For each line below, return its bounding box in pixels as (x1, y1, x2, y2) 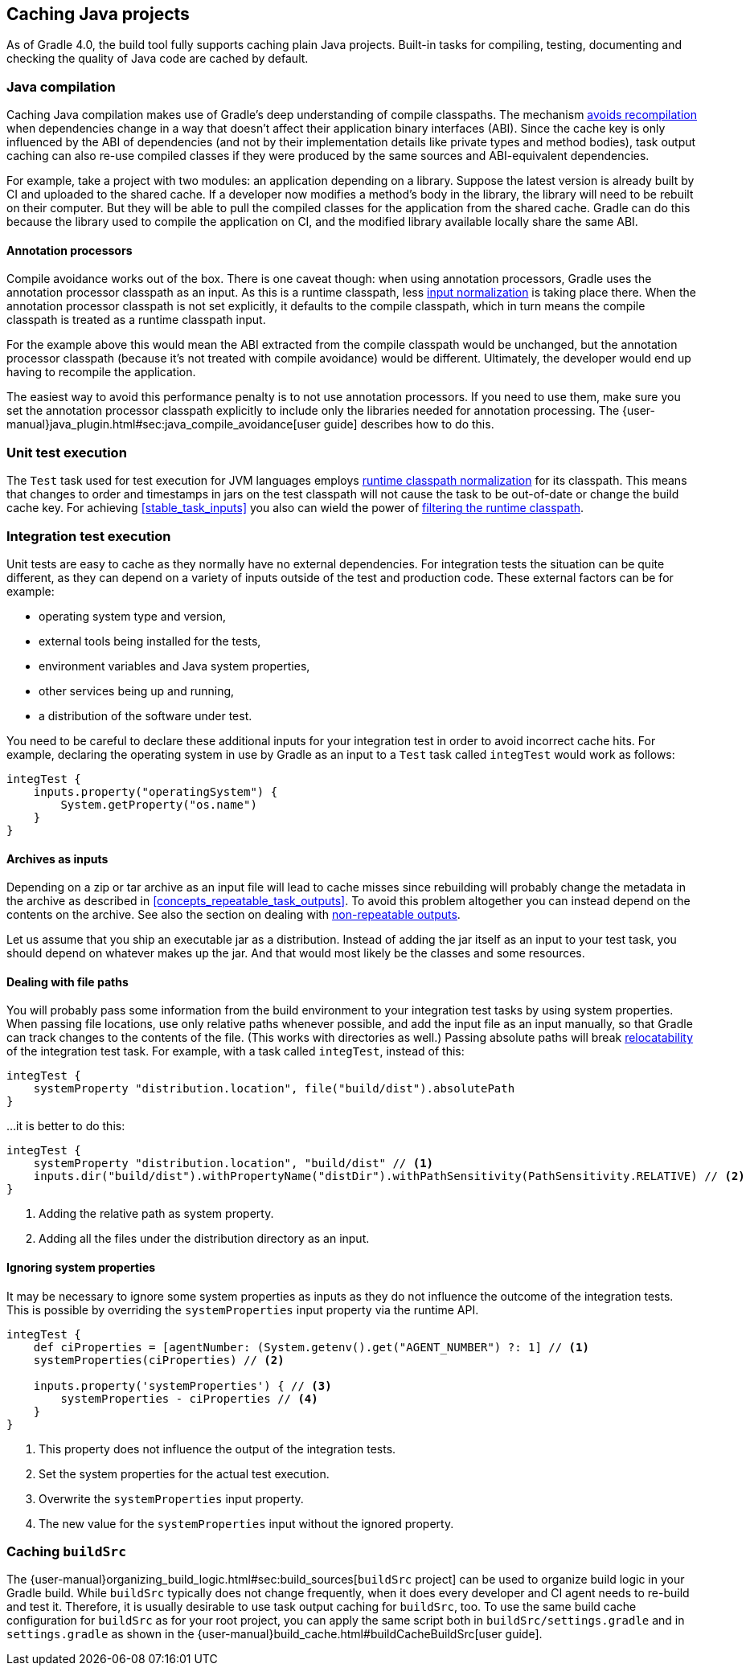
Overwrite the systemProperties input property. (39, 1491, 304, 1506)
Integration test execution (6, 527, 171, 544)
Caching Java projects (6, 4, 190, 24)
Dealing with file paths (6, 974, 129, 989)
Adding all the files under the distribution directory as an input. (39, 1231, 370, 1246)
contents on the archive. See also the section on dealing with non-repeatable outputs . (6, 908, 461, 922)
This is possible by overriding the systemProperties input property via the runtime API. (6, 1302, 479, 1317)
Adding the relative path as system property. (39, 1207, 274, 1221)
